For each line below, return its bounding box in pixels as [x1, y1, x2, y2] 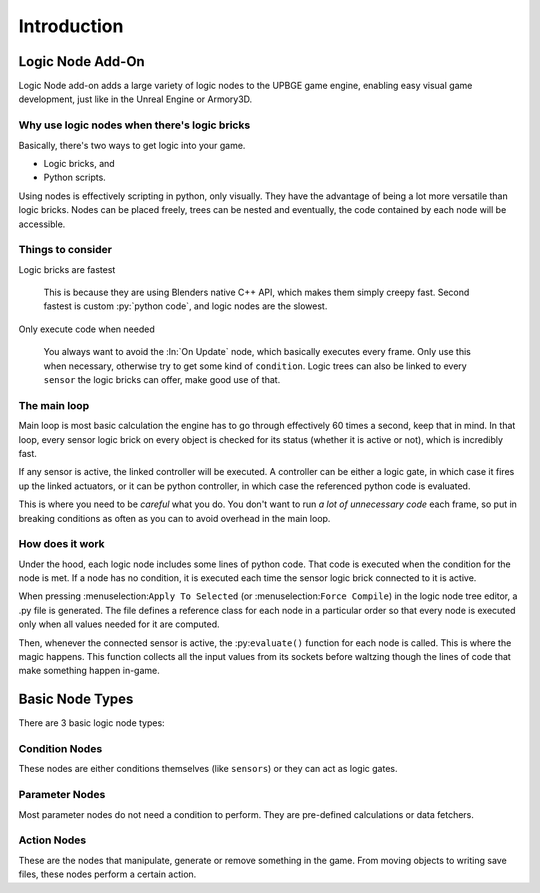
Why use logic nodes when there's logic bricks [18, 118, 251, 132]
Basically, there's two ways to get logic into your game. [18, 139, 246, 151]
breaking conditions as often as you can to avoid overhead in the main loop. [18, 512, 331, 524]
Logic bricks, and [43, 157, 115, 169]
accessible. [18, 218, 66, 230]
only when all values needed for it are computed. [18, 618, 220, 630]
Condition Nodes [18, 742, 103, 756]
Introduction [18, 15, 124, 37]
